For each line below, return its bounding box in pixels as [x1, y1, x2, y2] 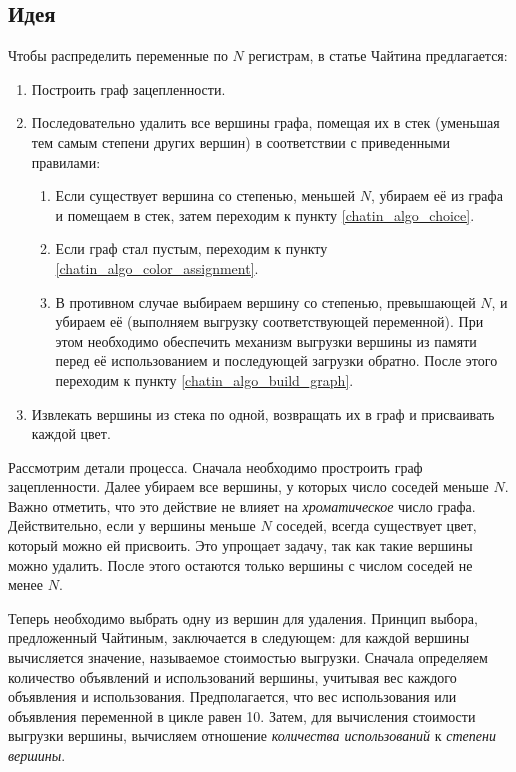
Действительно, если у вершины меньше [8, 515, 256, 536]
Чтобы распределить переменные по [8, 45, 228, 66]
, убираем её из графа [370, 185, 503, 206]
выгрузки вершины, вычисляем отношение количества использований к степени [8, 725, 496, 746]
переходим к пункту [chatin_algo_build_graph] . [55, 369, 354, 390]
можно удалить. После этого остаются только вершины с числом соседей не [8, 554, 473, 575]
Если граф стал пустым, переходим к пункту [55, 238, 328, 259]
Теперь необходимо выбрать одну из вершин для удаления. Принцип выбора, [8, 607, 478, 628]
